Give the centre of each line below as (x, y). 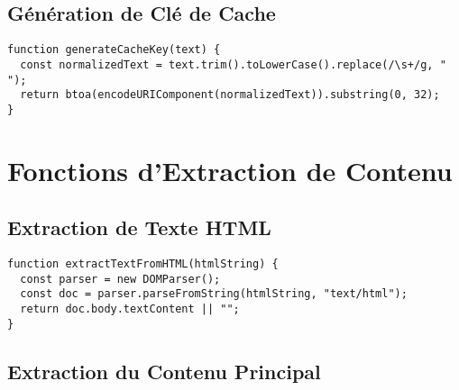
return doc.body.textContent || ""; (130, 309)
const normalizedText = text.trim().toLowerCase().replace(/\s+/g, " (233, 64)
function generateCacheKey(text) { (114, 50)
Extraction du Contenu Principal (164, 371)
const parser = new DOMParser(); (120, 279)
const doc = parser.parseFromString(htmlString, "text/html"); (214, 294)
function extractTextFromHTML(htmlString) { (143, 264)
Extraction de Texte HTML (139, 227)
